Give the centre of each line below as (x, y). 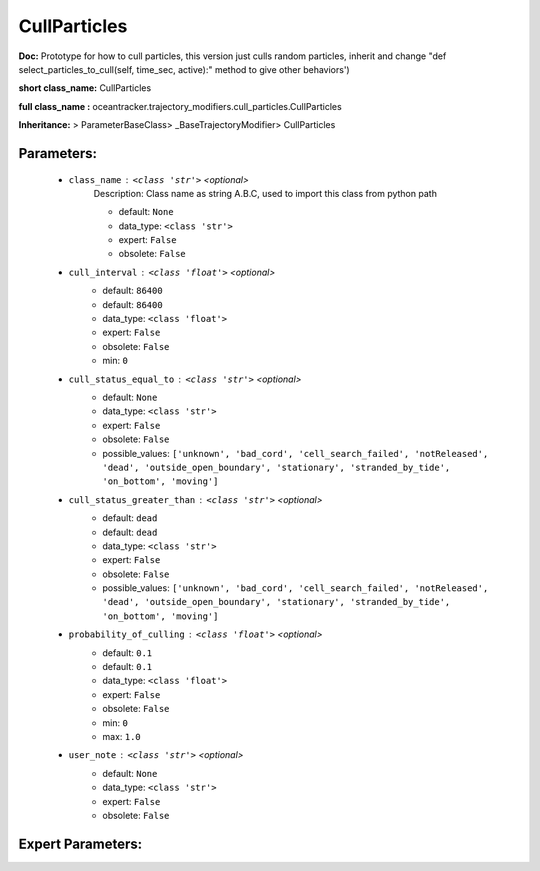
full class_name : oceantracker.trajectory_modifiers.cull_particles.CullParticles (180, 106)
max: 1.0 (122, 736)
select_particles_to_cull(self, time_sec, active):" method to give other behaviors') (184, 69)
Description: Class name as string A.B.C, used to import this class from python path (265, 193)
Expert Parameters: (80, 843)
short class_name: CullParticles (85, 88)
